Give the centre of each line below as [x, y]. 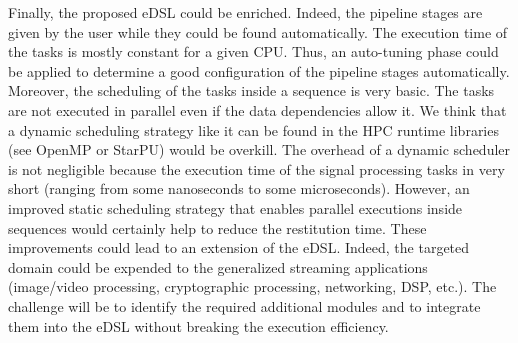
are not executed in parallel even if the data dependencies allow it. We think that [257, 109]
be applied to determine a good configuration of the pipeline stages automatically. [259, 70]
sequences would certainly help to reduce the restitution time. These [217, 227]
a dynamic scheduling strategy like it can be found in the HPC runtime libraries [253, 129]
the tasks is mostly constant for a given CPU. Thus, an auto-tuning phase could [253, 51]
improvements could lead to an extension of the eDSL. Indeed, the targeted [239, 247]
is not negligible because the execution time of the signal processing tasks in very [256, 168]
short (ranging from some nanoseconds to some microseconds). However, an [239, 188]
